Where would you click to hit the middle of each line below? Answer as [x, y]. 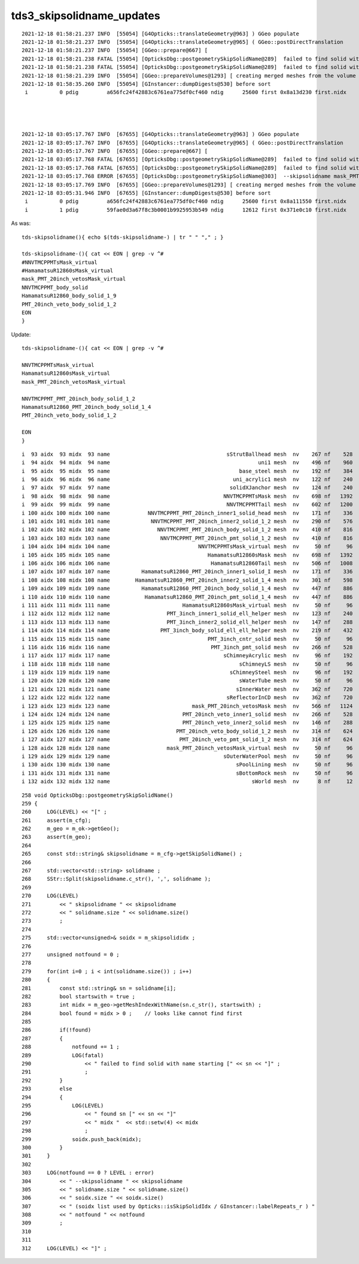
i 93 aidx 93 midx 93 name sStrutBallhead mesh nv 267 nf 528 [187, 454]
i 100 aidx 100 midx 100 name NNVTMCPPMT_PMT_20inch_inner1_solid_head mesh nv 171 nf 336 [187, 513]
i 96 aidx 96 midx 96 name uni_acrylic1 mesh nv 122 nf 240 [187, 479]
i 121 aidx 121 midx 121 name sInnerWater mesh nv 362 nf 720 [187, 689]
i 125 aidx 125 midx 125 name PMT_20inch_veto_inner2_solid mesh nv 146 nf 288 [187, 723]
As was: [21, 223]
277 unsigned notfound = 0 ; [71, 954]
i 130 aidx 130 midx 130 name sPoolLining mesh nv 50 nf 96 [187, 765]
